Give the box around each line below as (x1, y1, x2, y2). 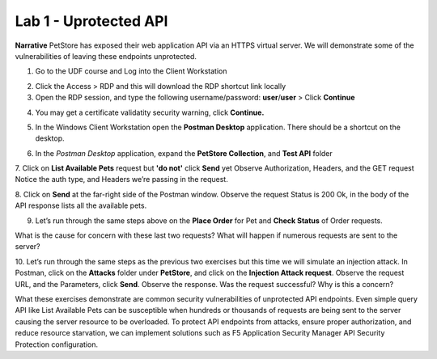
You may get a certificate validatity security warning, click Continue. (35, 108, 265, 117)
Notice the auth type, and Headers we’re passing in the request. (15, 175, 228, 184)
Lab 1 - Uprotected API (15, 12, 168, 30)
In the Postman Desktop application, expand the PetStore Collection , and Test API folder (35, 148, 333, 158)
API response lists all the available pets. (15, 201, 147, 210)
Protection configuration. (15, 340, 99, 349)
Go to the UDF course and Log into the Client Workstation (35, 66, 227, 76)
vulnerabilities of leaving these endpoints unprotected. (15, 51, 197, 61)
